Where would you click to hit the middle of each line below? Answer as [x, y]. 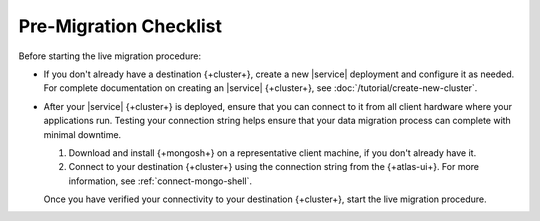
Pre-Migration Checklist [120, 26]
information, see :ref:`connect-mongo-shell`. [160, 181]
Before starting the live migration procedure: [110, 56]
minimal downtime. [82, 134]
